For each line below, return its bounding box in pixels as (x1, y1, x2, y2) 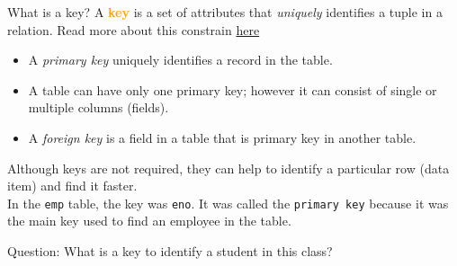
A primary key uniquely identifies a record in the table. (28, 50, 333, 69)
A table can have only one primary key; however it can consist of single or (28, 80, 437, 99)
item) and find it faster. (7, 176, 138, 195)
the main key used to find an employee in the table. (7, 211, 291, 230)
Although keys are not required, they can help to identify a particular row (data (7, 158, 450, 177)
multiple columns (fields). (28, 98, 169, 117)
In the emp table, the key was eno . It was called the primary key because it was (7, 193, 449, 212)
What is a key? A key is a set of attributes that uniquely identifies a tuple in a (7, 3, 443, 21)
